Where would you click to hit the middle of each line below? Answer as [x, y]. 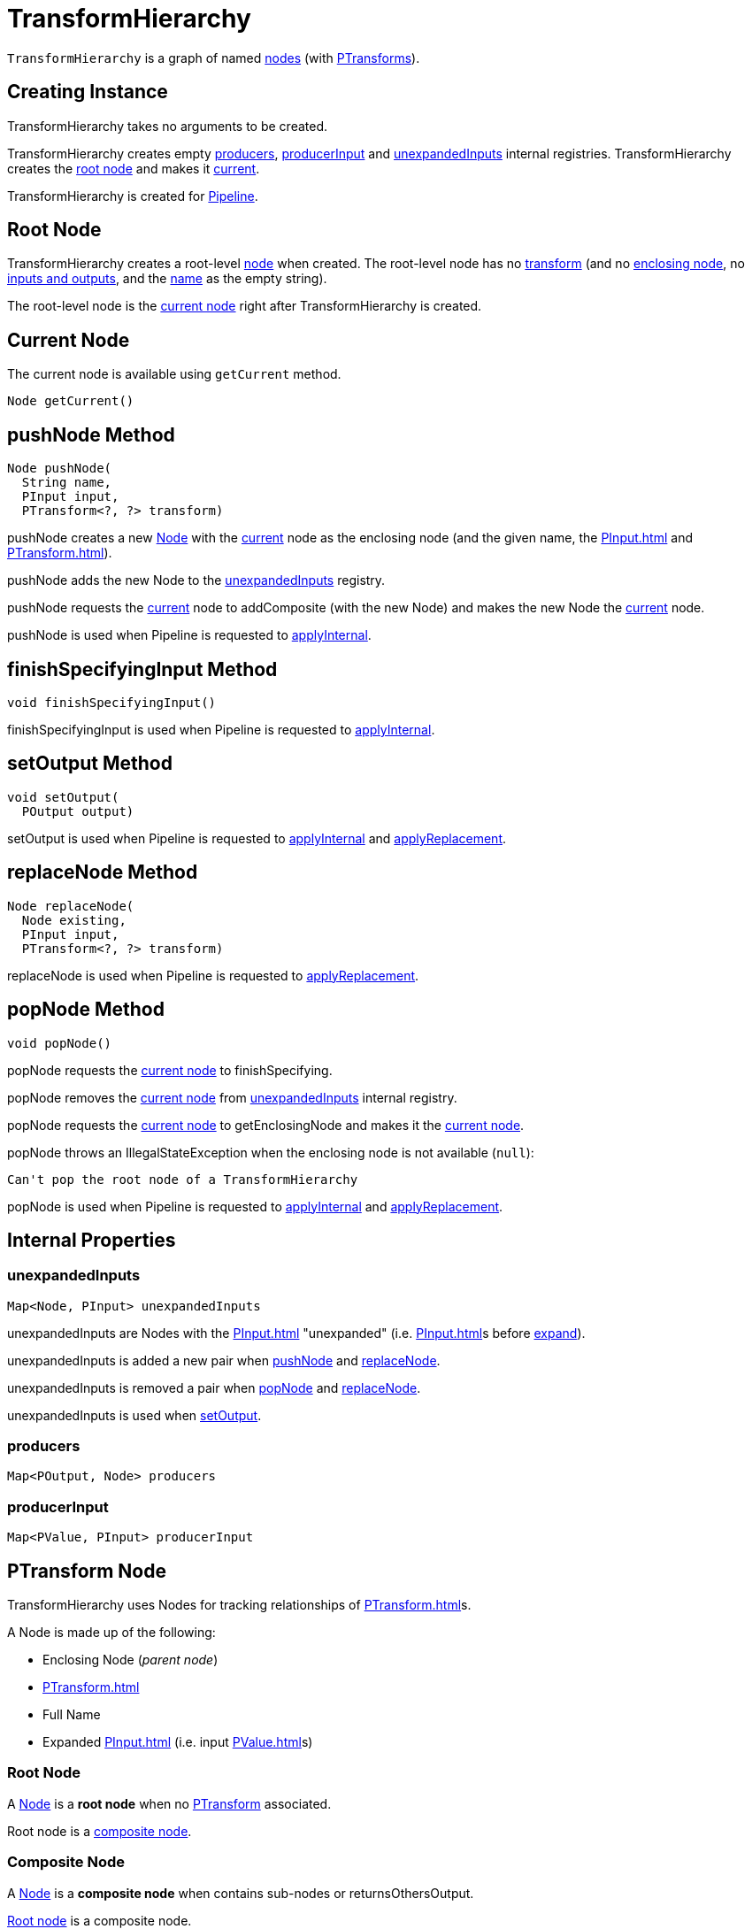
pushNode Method [91, 434]
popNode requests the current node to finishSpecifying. [170, 1070]
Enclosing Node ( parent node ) [130, 1660]
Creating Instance [88, 92]
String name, [67, 483]
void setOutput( [63, 797]
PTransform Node [87, 1571]
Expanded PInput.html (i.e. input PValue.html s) [178, 1742]
